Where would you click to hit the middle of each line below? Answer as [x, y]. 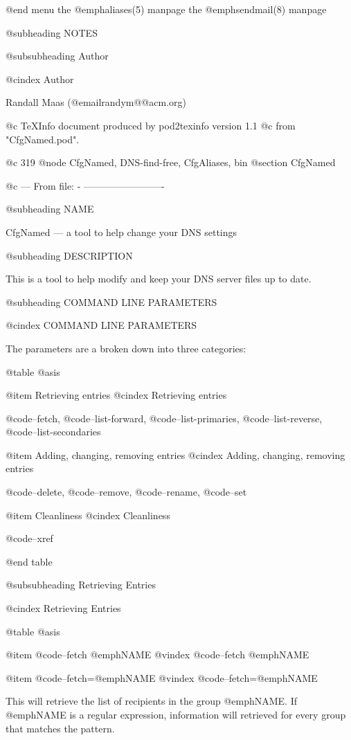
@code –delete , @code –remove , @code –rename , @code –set [126, 492]
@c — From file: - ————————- [85, 185]
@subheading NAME [50, 209]
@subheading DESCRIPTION [69, 255]
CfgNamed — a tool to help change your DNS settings [121, 232]
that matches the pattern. [60, 728]
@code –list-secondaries [53, 432]
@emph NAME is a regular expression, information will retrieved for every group [176, 714]
